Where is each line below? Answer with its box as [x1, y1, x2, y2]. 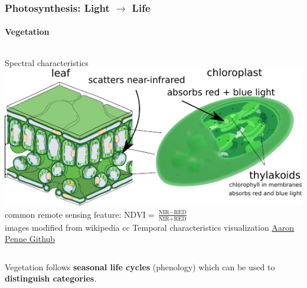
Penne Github [5, 233, 55, 245]
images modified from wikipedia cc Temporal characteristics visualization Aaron [5, 221, 295, 233]
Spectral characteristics [5, 56, 89, 68]
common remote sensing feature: [5, 208, 122, 220]
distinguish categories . [5, 272, 97, 284]
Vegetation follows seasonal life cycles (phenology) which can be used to [5, 260, 275, 273]
